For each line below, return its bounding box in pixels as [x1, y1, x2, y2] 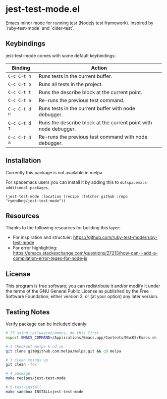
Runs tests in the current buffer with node [38, 105, 135, 112]
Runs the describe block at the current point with [38, 119, 153, 126]
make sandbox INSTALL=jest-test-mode [5, 389, 84, 394]
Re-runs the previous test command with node [38, 133, 148, 140]
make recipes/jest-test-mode [5, 376, 66, 381]
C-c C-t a [8, 98, 31, 103]
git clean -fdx [5, 362, 37, 367]
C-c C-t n [8, 73, 31, 79]
